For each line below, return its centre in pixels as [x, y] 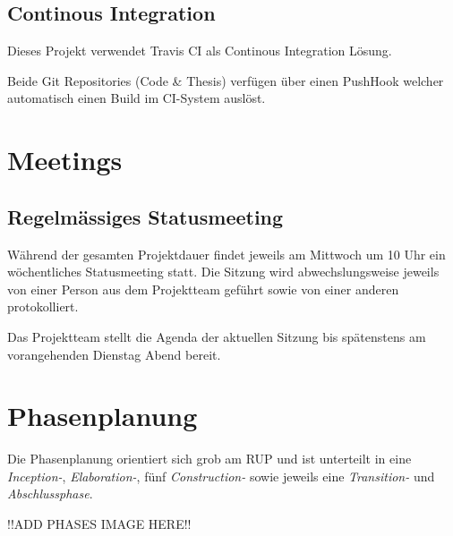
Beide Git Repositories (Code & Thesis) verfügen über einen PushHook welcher [226, 80]
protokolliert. [43, 306]
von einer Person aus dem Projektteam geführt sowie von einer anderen [203, 289]
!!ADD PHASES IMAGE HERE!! [99, 524]
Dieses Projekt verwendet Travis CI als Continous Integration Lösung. [200, 51]
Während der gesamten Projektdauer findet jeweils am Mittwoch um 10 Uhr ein [226, 254]
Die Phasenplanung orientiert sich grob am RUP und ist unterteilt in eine [209, 459]
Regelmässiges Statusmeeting [145, 216]
